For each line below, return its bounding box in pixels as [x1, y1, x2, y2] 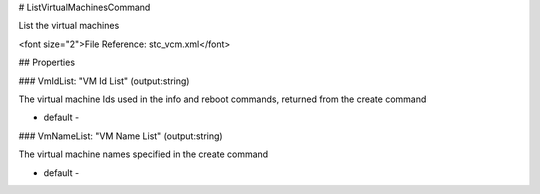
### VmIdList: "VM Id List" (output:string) [18, 75, 190, 87]
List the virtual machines [18, 20, 120, 32]
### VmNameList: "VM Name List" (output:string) [18, 130, 224, 142]
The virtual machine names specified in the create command [18, 148, 269, 160]
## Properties [18, 56, 75, 69]
